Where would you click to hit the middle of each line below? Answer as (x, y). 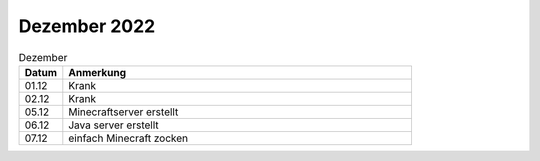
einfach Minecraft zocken (128, 138)
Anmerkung (97, 72)
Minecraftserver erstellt (123, 112)
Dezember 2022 (87, 26)
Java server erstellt (113, 125)
